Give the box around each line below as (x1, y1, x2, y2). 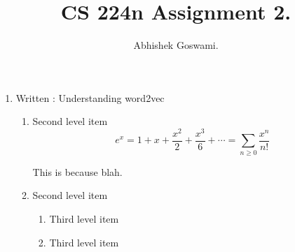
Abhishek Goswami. (133, 38, 219, 52)
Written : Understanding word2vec (15, 90, 165, 105)
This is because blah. (32, 164, 123, 179)
